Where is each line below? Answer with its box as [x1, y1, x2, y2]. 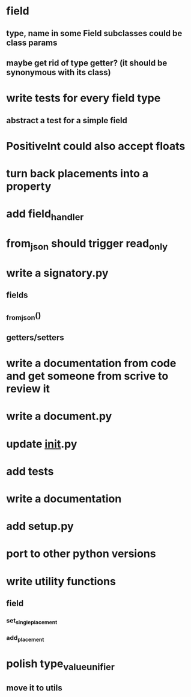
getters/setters [6, 332, 64, 343]
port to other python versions [6, 547, 156, 561]
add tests [6, 464, 54, 478]
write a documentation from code [6, 356, 177, 370]
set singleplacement [6, 616, 58, 626]
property [6, 179, 52, 193]
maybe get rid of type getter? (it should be [6, 58, 168, 68]
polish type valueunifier [6, 657, 115, 673]
